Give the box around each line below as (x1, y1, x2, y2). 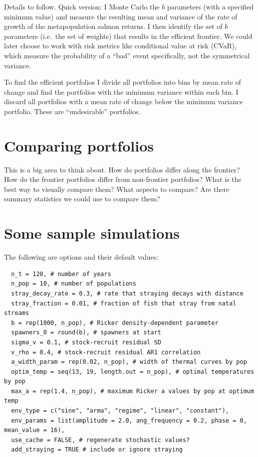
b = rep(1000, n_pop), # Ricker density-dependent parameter (11, 319, 219, 326)
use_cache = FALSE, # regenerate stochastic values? (11, 436, 190, 444)
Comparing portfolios (4, 135, 154, 155)
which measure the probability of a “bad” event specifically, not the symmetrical (4, 50, 250, 60)
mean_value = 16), (4, 427, 65, 434)
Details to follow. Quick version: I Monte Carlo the (4, 1, 160, 11)
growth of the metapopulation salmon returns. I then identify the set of (4, 21, 223, 31)
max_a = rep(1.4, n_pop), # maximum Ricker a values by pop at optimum (11, 387, 255, 395)
